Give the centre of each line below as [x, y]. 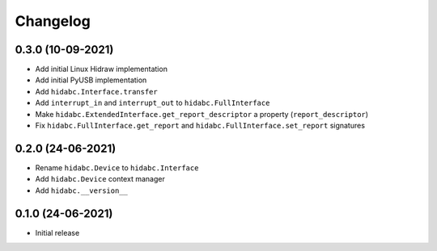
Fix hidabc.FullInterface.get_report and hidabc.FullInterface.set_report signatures [200, 126]
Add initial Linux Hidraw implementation [101, 69]
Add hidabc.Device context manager [100, 179]
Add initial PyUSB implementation [91, 80]
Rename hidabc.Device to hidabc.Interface [117, 167]
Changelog [53, 21]
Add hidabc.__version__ [82, 190]
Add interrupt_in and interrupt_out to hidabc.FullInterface [153, 103]
